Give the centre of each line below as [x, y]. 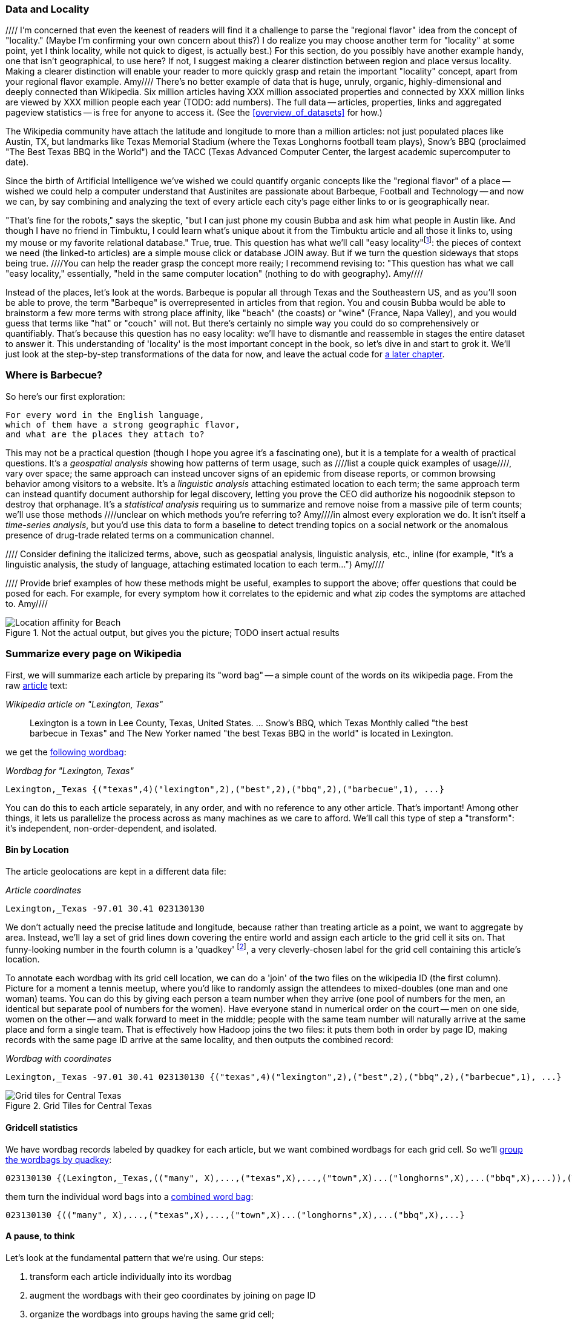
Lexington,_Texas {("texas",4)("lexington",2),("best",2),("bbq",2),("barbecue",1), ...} [225, 789]
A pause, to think [40, 1236]
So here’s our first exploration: [65, 396]
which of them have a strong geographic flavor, [123, 424]
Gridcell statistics [42, 1128]
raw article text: [37, 685]
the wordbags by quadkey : [59, 1159]
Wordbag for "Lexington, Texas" [70, 770]
